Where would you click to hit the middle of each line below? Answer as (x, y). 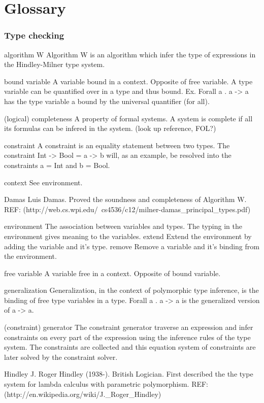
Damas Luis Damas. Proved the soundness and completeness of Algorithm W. (125, 199)
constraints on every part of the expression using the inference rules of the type (127, 337)
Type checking (34, 35)
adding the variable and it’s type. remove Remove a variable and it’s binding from (132, 246)
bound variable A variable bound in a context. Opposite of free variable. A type (128, 81)
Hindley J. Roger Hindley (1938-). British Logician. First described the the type (129, 374)
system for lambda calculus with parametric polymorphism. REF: (106, 384)
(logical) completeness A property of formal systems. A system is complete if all (128, 118)
